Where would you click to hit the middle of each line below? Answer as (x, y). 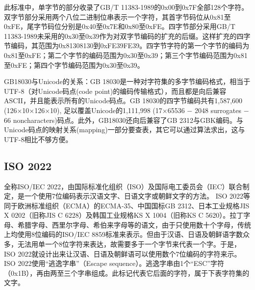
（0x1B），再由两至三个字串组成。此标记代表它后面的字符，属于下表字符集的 (127, 273)
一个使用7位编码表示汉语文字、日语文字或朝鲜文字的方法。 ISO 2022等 (137, 196)
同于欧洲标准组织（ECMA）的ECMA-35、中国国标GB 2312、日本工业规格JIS (127, 205)
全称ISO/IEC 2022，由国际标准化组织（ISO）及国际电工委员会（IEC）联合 (123, 186)
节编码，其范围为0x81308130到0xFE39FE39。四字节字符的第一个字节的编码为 (127, 45)
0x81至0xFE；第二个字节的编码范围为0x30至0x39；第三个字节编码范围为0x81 (126, 55)
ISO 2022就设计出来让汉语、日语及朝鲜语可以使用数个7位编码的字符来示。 (123, 253)
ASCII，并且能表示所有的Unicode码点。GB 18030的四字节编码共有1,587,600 (123, 101)
